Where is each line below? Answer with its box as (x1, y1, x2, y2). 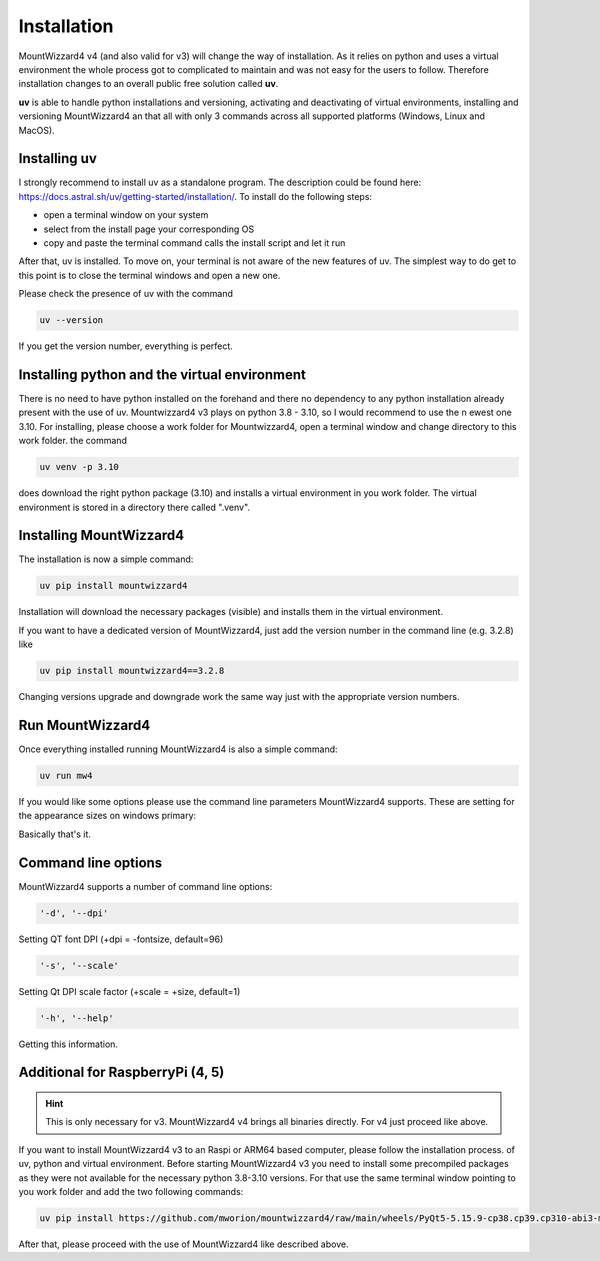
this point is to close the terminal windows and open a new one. (18, 269, 281, 281)
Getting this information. (18, 1038, 119, 1050)
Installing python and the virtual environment (18, 366, 307, 383)
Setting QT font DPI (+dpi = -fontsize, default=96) (18, 933, 224, 945)
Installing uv (18, 150, 97, 167)
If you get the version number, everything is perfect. (18, 340, 234, 352)
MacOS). (18, 124, 55, 136)
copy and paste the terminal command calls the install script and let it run (43, 236, 346, 249)
